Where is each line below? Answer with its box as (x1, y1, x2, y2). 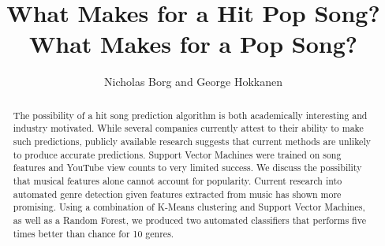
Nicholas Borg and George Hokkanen (103, 73, 282, 90)
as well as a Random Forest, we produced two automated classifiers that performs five (13, 213, 366, 226)
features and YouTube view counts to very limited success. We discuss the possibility (13, 161, 362, 174)
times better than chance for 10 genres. (13, 226, 174, 240)
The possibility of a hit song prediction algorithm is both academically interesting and (13, 108, 368, 121)
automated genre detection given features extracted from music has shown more (13, 187, 342, 200)
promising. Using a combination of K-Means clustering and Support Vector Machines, (13, 200, 365, 214)
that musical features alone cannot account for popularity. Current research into (13, 173, 342, 187)
